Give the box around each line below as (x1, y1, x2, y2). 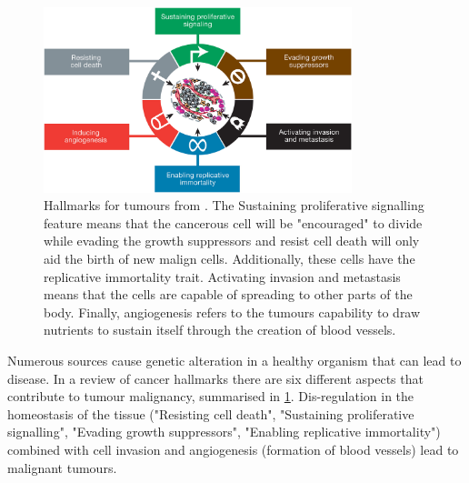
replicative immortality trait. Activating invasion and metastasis (44, 267, 401, 286)
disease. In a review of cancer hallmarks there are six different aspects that (7, 368, 424, 387)
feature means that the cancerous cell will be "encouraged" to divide (44, 213, 423, 232)
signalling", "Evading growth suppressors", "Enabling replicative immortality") (7, 422, 441, 441)
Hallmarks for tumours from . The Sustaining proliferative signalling (44, 196, 424, 215)
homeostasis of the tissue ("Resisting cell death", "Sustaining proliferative (7, 404, 414, 423)
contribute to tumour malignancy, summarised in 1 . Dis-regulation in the (7, 387, 414, 406)
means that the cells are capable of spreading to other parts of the (44, 285, 413, 304)
